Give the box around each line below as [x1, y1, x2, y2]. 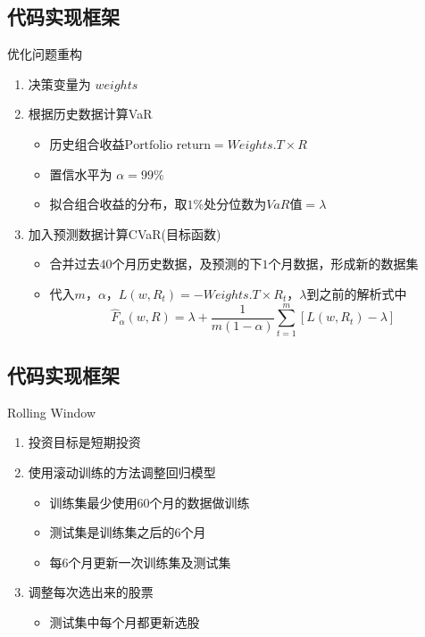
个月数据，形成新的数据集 [268, 254, 419, 273]
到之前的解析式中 [306, 284, 407, 302]
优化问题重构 [7, 45, 82, 63]
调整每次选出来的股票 [28, 583, 154, 601]
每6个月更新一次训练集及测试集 [49, 552, 231, 571]
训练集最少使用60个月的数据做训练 [49, 492, 250, 511]
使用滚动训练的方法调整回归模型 [28, 463, 216, 482]
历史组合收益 [49, 134, 125, 153]
